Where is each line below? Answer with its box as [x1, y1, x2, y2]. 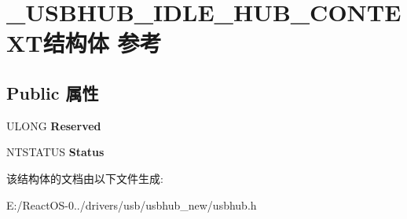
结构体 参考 [42, 27, 162, 59]
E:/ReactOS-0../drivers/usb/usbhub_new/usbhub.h [6, 196, 257, 213]
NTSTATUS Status [6, 144, 104, 160]
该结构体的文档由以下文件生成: [6, 170, 163, 186]
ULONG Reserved [6, 117, 101, 133]
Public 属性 [6, 80, 99, 104]
